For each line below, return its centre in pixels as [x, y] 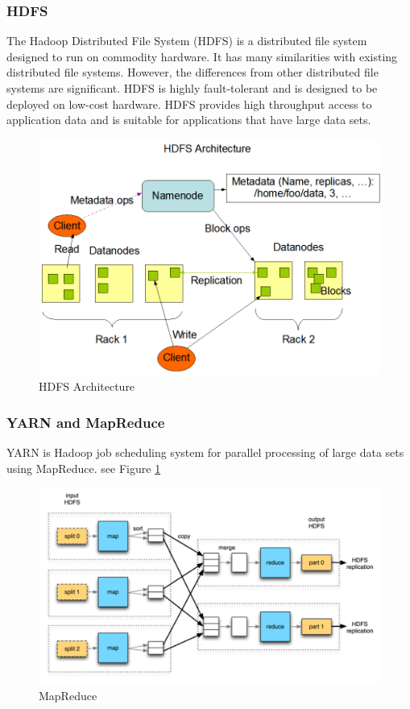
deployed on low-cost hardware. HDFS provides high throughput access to [189, 104]
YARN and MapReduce [86, 422]
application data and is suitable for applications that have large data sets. [189, 120]
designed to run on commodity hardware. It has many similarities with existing [202, 56]
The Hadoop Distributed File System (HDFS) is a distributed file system [187, 41]
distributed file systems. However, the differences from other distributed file [193, 72]
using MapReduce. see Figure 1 [84, 468]
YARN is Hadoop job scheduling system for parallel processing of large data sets [205, 452]
